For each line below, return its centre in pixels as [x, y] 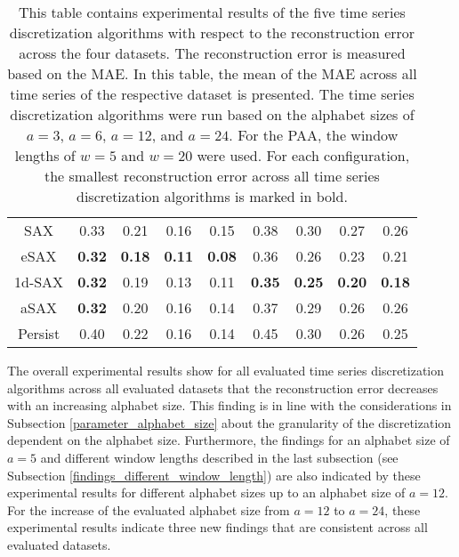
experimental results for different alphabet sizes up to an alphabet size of [206, 492]
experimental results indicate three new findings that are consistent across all [217, 527]
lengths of [45, 155]
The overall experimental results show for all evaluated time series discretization [226, 370]
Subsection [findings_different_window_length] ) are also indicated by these [214, 475]
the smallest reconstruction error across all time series [212, 176]
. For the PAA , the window [314, 135]
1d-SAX [39, 282]
